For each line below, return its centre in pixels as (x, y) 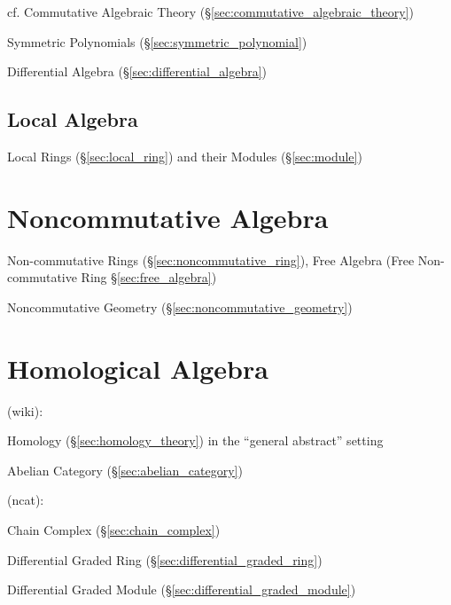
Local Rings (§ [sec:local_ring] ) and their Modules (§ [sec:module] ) (185, 156)
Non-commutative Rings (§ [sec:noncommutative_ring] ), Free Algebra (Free (211, 259)
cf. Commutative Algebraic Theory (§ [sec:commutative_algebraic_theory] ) (210, 12)
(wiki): (25, 410)
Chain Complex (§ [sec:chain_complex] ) (114, 529)
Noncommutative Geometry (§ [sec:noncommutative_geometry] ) (180, 306)
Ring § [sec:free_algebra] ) (149, 277)
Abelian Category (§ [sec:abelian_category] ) (125, 470)
